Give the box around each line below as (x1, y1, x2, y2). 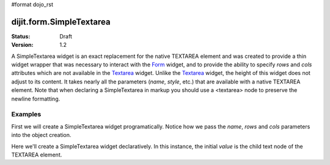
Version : (11, 41, 34, 49)
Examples (11, 110, 42, 119)
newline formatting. (11, 95, 61, 102)
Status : (11, 32, 31, 40)
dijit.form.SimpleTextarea (11, 16, 111, 27)
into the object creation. (11, 132, 71, 139)
